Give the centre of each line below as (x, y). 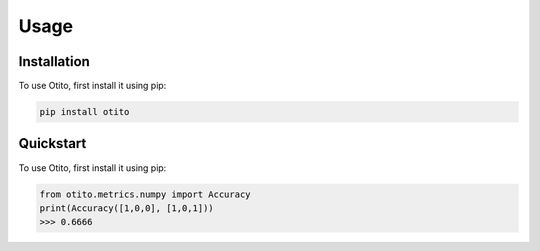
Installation (54, 61)
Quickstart (52, 143)
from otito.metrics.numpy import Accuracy (145, 194)
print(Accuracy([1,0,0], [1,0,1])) (126, 208)
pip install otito (84, 112)
